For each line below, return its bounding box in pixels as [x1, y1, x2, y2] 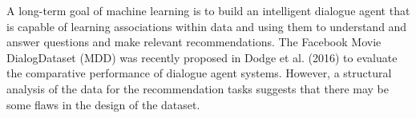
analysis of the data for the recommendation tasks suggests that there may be [6, 80, 390, 96]
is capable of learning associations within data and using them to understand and [6, 18, 407, 34]
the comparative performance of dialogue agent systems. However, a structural [6, 65, 392, 81]
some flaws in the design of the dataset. [6, 96, 200, 112]
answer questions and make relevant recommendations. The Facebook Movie [6, 33, 382, 50]
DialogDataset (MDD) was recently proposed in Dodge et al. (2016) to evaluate [6, 49, 398, 65]
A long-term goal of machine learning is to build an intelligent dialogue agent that [6, 2, 410, 18]
